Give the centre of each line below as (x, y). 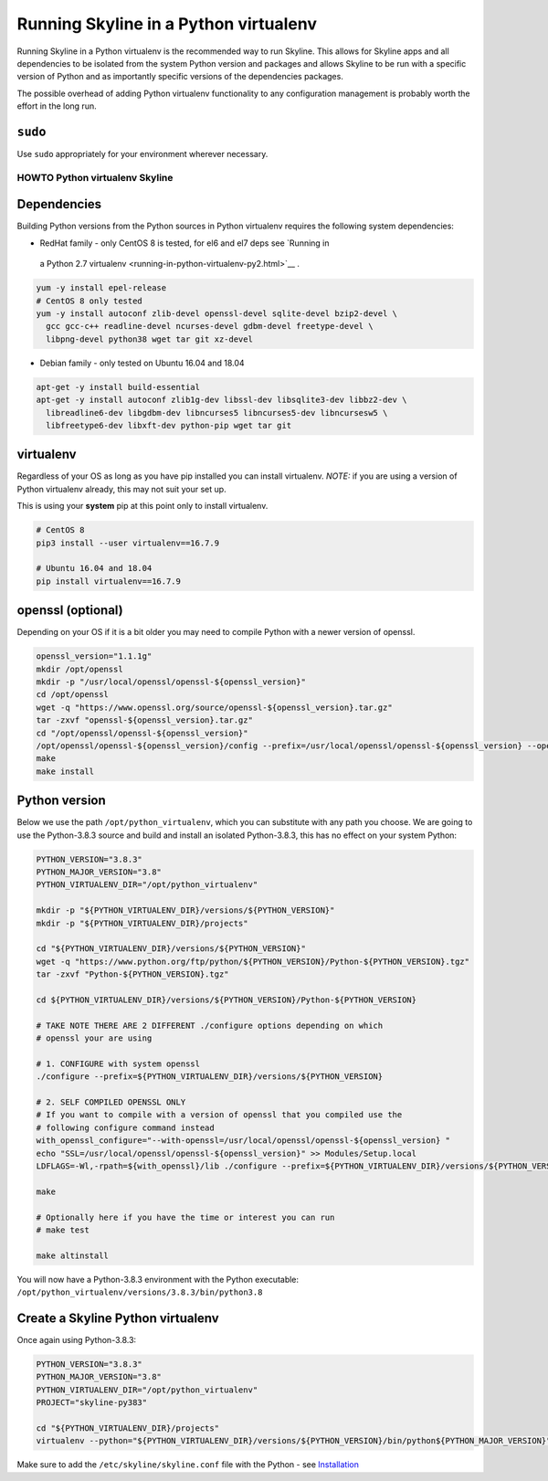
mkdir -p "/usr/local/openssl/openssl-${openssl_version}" (171, 682)
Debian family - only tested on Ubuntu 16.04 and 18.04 (142, 363)
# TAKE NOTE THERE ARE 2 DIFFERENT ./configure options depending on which (210, 1025)
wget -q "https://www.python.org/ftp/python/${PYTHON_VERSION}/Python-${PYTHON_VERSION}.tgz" (253, 961)
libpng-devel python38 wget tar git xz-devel (149, 339)
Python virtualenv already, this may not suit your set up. (122, 489)
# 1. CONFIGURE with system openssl (118, 1063)
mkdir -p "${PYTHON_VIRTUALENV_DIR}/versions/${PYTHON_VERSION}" (185, 910)
